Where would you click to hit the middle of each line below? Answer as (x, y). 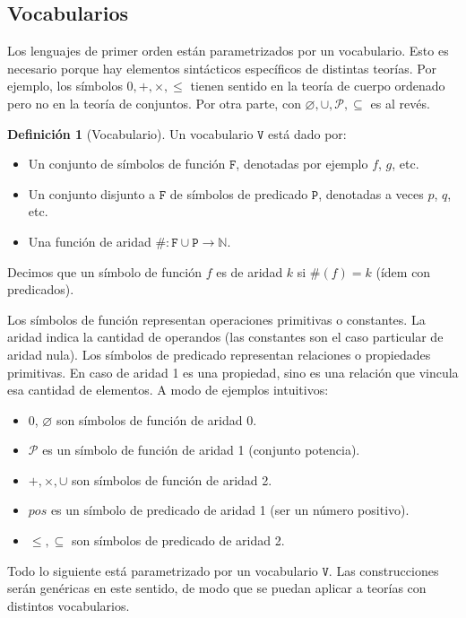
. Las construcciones (384, 570)
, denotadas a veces (371, 193)
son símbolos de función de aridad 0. (156, 419)
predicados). (41, 289)
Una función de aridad (90, 241)
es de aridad (250, 271)
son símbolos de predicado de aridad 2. (178, 540)
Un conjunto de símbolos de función (127, 164)
